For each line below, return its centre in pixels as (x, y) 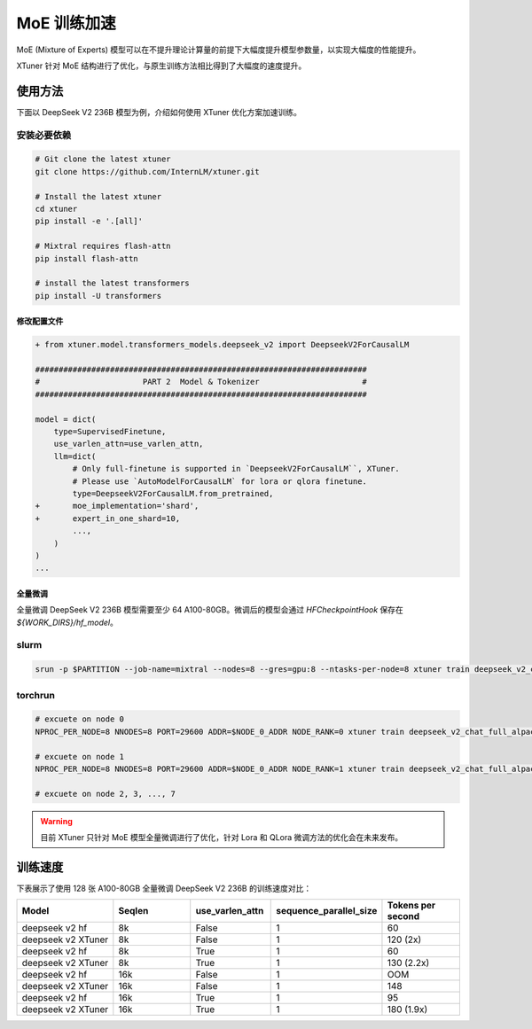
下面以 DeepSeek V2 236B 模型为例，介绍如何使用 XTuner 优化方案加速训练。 (159, 112)
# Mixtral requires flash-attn (103, 246)
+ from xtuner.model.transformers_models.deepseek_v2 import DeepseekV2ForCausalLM (222, 345)
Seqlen (133, 911)
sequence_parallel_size (327, 911)
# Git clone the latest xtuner (103, 159)
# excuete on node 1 (79, 756)
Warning (56, 821)
